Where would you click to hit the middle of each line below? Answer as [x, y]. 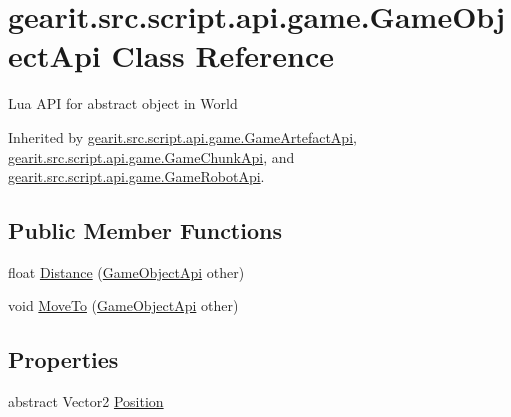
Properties [63, 359]
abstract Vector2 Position [86, 401]
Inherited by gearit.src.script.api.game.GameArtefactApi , [182, 136]
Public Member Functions [145, 230]
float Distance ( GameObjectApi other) [126, 271]
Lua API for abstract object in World [123, 103]
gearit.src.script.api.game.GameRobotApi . [136, 176]
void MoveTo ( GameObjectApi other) [123, 305]
